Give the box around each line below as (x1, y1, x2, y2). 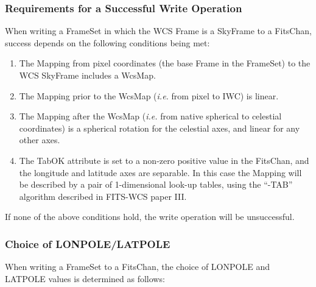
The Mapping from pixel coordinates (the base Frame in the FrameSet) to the (19, 57, 311, 69)
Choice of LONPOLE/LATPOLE (5, 236, 170, 251)
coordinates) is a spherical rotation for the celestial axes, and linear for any (19, 121, 300, 134)
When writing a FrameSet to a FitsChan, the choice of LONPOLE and (5, 260, 270, 273)
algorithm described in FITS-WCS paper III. (19, 190, 187, 202)
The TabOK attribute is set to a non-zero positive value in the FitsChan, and (19, 154, 309, 166)
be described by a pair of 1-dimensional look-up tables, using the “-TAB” (19, 178, 293, 191)
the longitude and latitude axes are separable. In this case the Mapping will (19, 166, 302, 179)
